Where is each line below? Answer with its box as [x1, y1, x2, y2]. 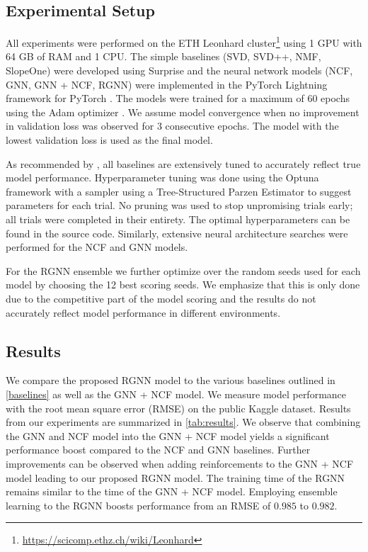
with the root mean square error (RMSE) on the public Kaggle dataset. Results [6, 400, 351, 415]
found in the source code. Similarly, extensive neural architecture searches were [6, 225, 348, 240]
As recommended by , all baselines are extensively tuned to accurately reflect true [6, 156, 361, 171]
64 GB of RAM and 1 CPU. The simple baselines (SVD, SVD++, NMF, [6, 49, 321, 64]
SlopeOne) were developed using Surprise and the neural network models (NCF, [6, 63, 353, 78]
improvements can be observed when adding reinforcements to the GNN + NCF [6, 456, 354, 471]
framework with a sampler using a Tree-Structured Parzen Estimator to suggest [6, 184, 352, 198]
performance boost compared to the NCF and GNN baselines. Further [6, 442, 311, 457]
